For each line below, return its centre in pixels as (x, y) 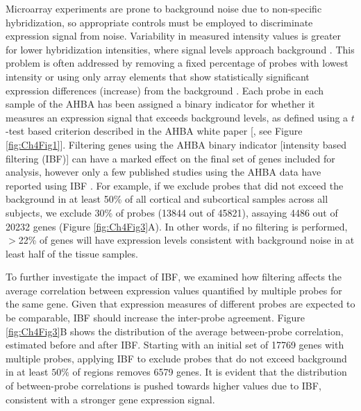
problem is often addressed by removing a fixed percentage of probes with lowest (177, 63)
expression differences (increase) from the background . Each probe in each (165, 90)
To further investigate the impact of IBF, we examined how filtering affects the (174, 277)
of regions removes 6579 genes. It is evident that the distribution (210, 372)
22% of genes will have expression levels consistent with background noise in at (186, 240)
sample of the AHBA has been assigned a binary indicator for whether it (160, 104)
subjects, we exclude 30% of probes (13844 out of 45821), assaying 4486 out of (172, 212)
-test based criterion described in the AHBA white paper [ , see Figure (154, 131)
